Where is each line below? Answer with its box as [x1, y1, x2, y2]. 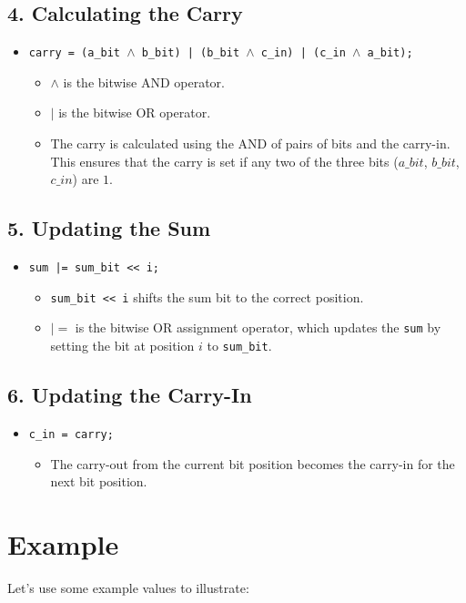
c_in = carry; [28, 427, 114, 441]
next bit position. [50, 472, 147, 491]
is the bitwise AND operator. [63, 72, 225, 91]
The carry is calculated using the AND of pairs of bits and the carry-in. [50, 134, 451, 153]
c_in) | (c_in [260, 46, 346, 60]
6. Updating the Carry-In [7, 381, 252, 409]
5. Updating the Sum [7, 214, 211, 242]
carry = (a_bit [28, 46, 121, 60]
